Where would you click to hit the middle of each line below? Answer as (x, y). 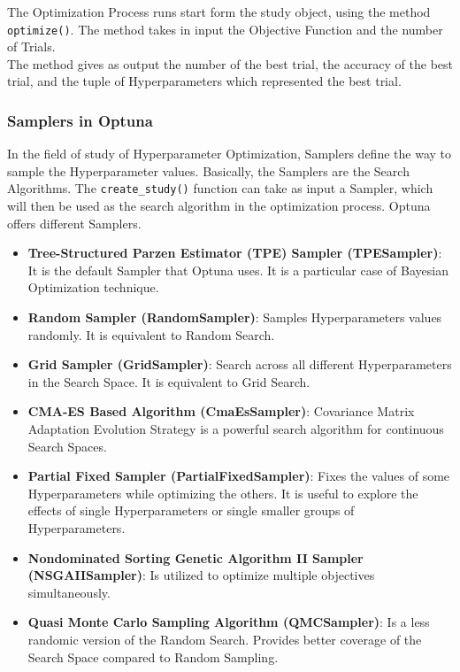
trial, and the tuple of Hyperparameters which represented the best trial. (204, 81)
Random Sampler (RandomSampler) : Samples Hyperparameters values (235, 317)
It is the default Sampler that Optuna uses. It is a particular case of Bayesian (238, 270)
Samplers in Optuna (80, 120)
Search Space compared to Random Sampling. (153, 657)
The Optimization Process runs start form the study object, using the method (219, 12)
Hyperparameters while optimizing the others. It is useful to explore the (223, 493)
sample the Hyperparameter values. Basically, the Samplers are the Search (208, 170)
